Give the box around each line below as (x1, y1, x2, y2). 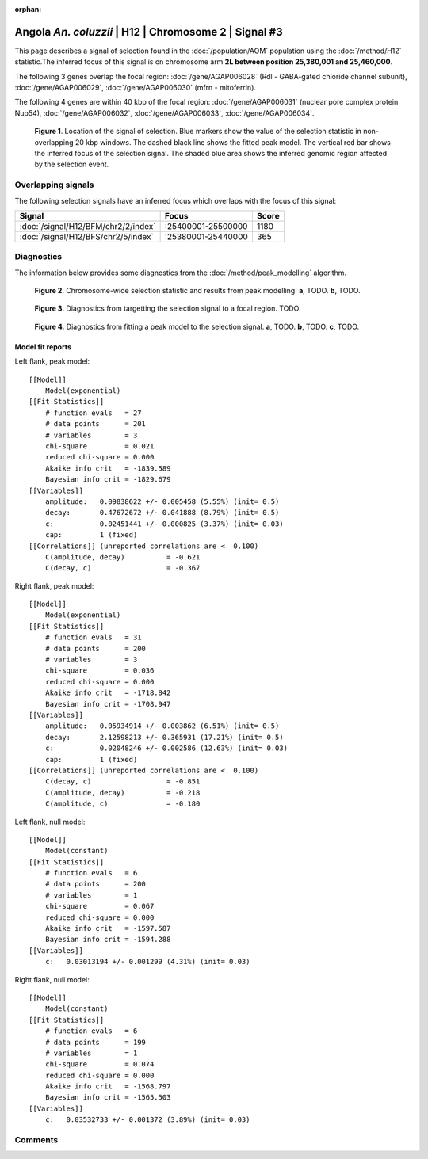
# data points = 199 (44, 1038, 147, 1047)
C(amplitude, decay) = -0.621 (44, 552, 201, 562)
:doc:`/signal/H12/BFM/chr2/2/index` (19, 220, 156, 231)
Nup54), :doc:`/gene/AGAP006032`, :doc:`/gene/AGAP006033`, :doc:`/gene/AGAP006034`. (14, 108, 315, 118)
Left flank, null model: (14, 817, 86, 826)
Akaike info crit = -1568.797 (44, 1082, 171, 1091)
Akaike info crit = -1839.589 (44, 463, 171, 473)
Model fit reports (14, 341, 71, 352)
